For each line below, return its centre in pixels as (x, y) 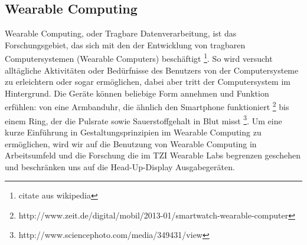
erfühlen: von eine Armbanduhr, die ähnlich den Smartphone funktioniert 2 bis (147, 106)
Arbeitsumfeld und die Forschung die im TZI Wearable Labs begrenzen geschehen (153, 155)
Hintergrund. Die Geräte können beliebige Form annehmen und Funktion (137, 93)
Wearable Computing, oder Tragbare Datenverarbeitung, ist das (121, 33)
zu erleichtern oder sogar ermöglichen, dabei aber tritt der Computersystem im (148, 82)
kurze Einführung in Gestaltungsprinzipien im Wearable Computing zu (133, 132)
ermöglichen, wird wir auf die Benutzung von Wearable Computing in (131, 143)
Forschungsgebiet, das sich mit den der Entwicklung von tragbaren (125, 44)
